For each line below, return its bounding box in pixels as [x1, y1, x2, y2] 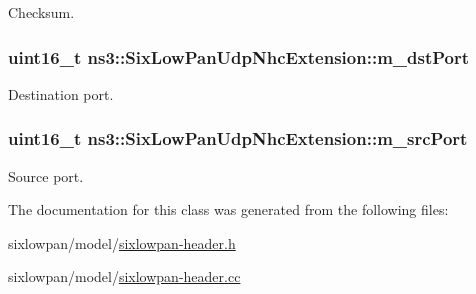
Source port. [8, 165, 84, 186]
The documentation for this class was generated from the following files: [8, 199, 449, 220]
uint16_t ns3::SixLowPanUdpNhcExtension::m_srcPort [8, 126, 468, 151]
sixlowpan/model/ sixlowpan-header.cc [8, 266, 241, 287]
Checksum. [8, 2, 75, 22]
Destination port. [8, 83, 114, 104]
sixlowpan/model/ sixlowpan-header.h [8, 232, 236, 253]
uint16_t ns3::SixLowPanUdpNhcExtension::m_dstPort [8, 44, 470, 69]
